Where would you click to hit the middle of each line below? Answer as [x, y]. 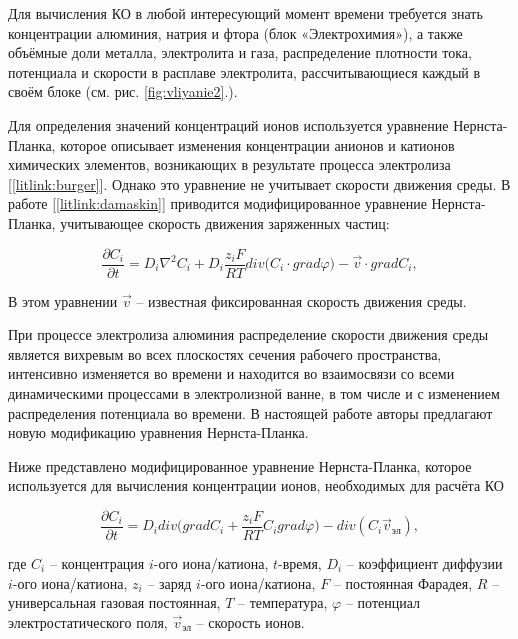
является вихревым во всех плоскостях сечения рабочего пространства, [225, 353]
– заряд [169, 582]
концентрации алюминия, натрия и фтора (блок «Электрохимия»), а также [235, 32]
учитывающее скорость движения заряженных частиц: [225, 222]
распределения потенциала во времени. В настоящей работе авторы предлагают [250, 412]
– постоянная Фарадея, [403, 582]
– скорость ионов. [250, 621]
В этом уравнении [63, 300]
